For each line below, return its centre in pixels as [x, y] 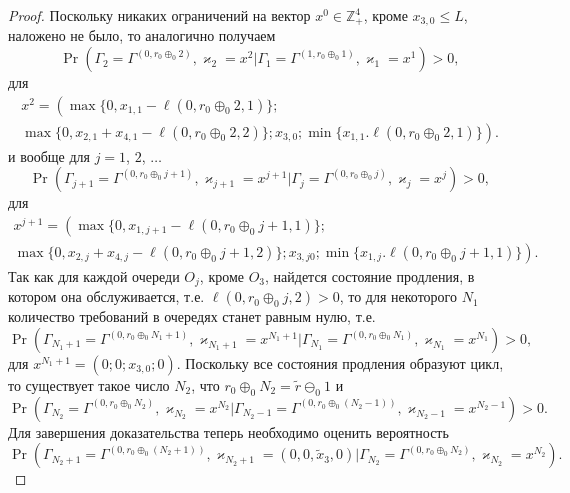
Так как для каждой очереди [94, 275]
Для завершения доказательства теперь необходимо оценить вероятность [228, 431]
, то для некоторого [398, 296]
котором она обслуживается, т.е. [106, 296]
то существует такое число [89, 385]
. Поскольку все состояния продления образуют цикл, [340, 363]
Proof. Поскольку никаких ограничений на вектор [159, 15]
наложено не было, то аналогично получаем [142, 35]
